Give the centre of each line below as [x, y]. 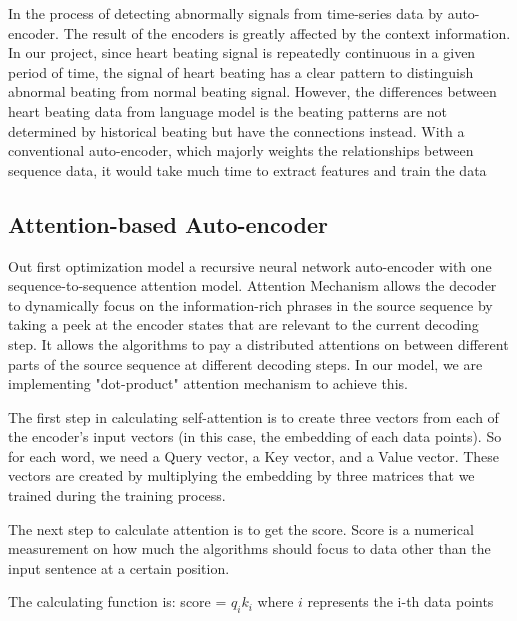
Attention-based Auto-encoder [168, 223]
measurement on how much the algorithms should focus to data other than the [249, 548]
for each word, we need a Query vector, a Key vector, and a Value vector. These [254, 455]
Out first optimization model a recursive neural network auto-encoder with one [250, 265]
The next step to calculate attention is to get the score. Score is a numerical [241, 528]
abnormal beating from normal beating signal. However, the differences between [252, 91]
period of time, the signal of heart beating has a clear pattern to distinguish [241, 71]
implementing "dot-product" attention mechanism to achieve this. [208, 383]
